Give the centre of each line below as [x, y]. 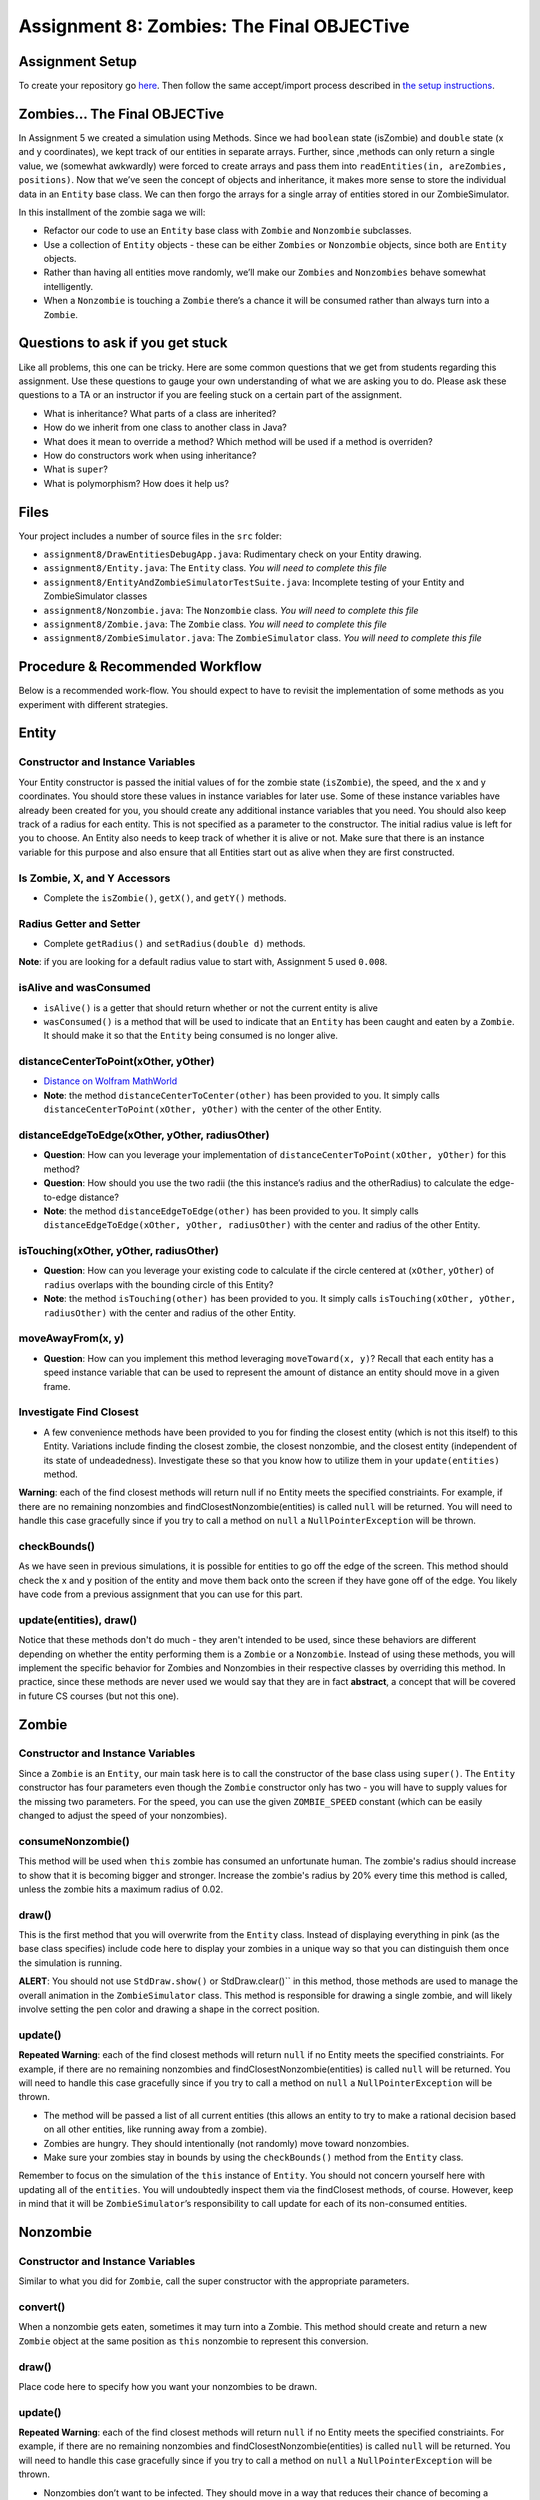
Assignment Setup [77, 61]
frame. [57, 1386]
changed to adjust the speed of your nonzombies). [122, 1816]
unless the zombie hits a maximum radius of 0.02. [121, 1889]
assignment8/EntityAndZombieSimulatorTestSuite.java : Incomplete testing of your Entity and [254, 582]
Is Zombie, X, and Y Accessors [94, 878]
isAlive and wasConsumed [84, 988]
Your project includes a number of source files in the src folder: [150, 536]
